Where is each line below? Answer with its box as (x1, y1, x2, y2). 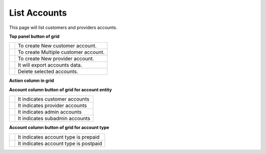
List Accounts (9, 7, 67, 18)
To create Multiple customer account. (18, 49, 105, 56)
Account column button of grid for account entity (9, 86, 112, 93)
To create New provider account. (18, 55, 95, 62)
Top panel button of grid (9, 33, 60, 39)
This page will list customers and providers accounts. (9, 25, 118, 30)
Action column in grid (9, 77, 54, 83)
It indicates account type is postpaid (18, 140, 102, 147)
